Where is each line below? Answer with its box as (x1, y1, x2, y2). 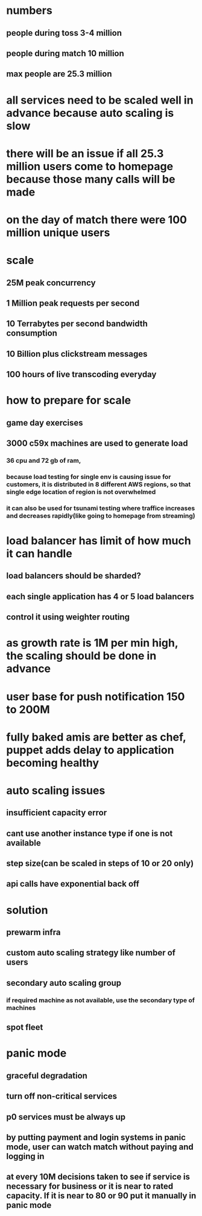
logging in (6, 1151, 45, 1161)
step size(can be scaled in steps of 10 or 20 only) (6, 858, 194, 869)
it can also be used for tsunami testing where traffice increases (6, 504, 195, 512)
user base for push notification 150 (6, 690, 185, 703)
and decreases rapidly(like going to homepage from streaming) (6, 511, 195, 520)
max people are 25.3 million (6, 69, 113, 79)
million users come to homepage (6, 159, 174, 173)
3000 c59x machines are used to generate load (6, 438, 188, 449)
